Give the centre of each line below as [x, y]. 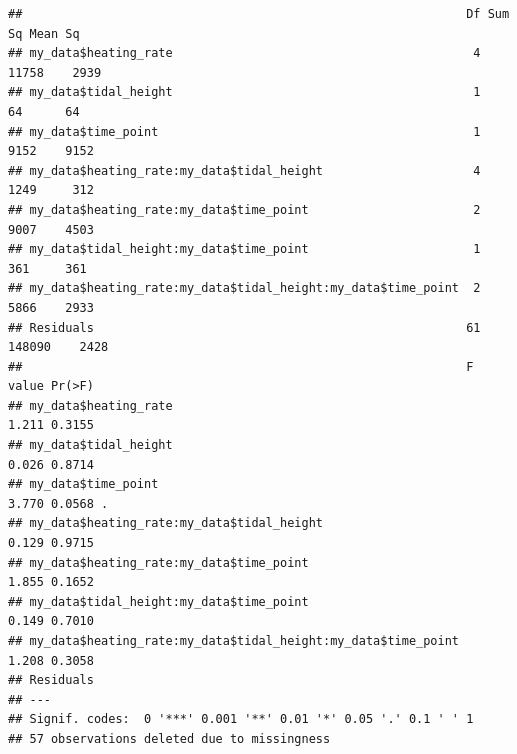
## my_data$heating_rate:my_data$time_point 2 [244, 209]
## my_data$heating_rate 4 [244, 53]
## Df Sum [259, 14]
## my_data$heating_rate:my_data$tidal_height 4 [244, 170]
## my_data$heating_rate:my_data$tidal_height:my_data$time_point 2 [244, 288]
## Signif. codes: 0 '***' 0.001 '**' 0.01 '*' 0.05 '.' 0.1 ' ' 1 [241, 719]
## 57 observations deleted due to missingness [169, 738]
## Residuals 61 [244, 327]
